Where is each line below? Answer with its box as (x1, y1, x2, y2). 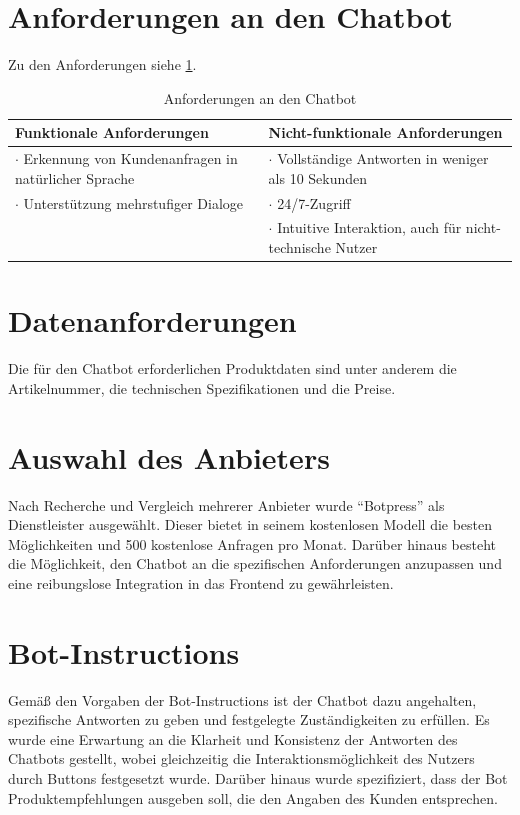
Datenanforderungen (8, 300, 297, 341)
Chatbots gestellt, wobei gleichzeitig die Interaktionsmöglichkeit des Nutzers (8, 748, 475, 769)
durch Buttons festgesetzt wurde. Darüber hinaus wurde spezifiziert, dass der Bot (8, 768, 508, 789)
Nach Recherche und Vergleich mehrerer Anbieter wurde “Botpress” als (8, 494, 445, 515)
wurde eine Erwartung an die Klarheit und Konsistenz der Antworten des (8, 728, 458, 749)
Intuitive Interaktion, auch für (277, 217, 462, 238)
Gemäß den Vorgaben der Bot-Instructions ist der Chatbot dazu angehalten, (8, 689, 477, 710)
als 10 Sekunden (268, 167, 368, 188)
